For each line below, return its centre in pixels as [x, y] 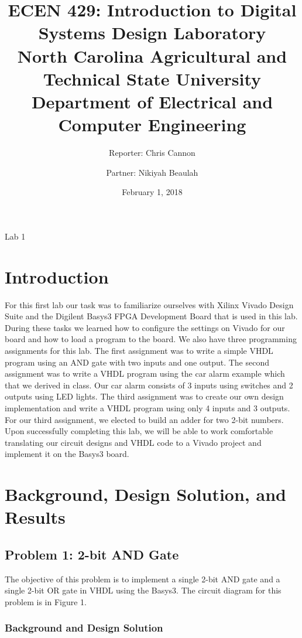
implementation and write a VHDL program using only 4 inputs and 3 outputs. [147, 407]
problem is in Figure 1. [46, 601]
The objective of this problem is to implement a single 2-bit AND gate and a [143, 579]
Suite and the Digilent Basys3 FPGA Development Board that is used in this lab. [151, 316]
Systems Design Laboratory [152, 33]
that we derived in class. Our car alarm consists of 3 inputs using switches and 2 [149, 385]
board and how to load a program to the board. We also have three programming [151, 339]
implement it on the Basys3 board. [67, 454]
